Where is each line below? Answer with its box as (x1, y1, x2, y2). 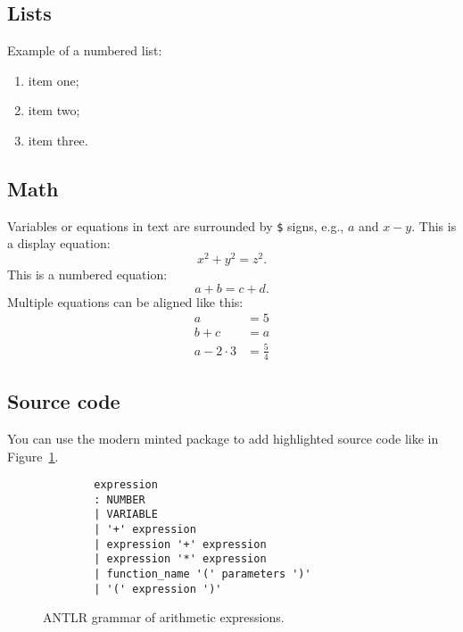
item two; (28, 101, 80, 120)
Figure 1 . (7, 446, 59, 465)
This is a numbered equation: (7, 265, 168, 284)
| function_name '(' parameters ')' (94, 568, 311, 581)
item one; (28, 71, 79, 89)
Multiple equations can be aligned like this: (7, 292, 244, 311)
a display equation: (7, 234, 111, 253)
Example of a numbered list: (7, 41, 162, 60)
